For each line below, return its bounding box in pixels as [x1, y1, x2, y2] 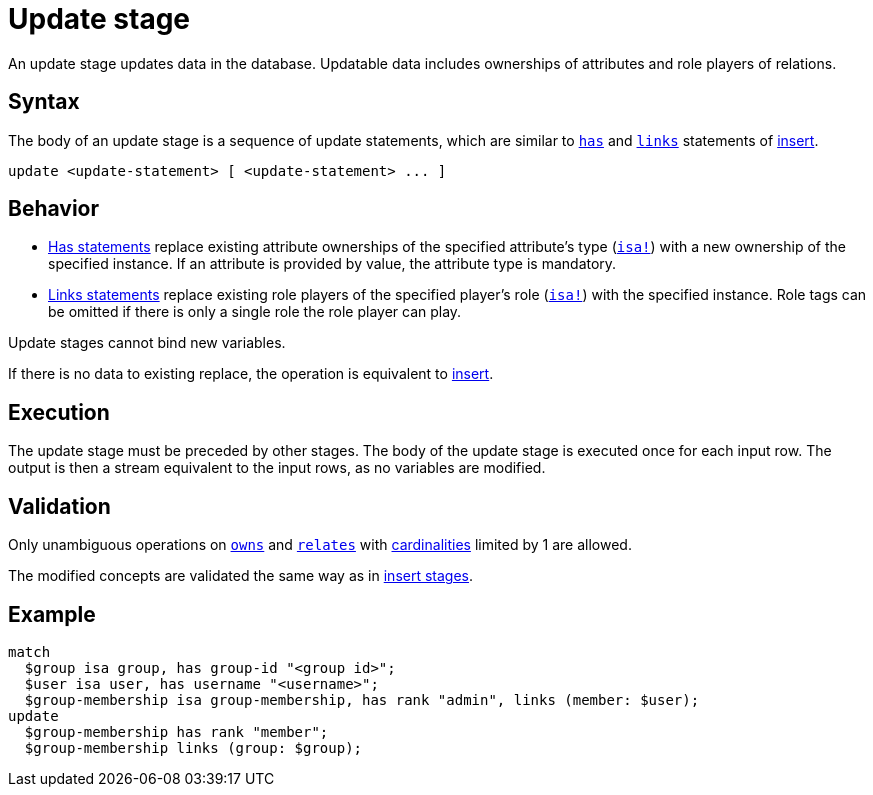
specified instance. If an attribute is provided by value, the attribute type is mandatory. [48, 255, 617, 273]
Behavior [8, 196, 100, 222]
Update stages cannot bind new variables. [8, 334, 286, 352]
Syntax [8, 89, 80, 115]
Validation [8, 493, 111, 519]
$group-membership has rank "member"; [24, 723, 329, 740]
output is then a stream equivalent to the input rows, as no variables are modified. [8, 459, 546, 477]
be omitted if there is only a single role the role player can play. [48, 303, 462, 321]
